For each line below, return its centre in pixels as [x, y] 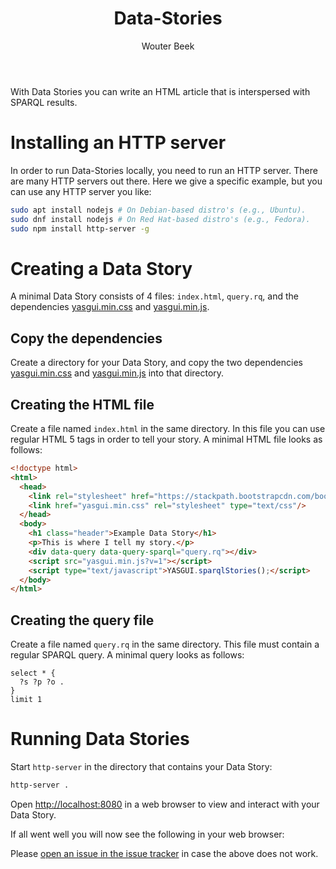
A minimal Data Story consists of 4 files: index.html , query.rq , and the [154, 296]
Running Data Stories [100, 739]
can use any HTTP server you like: [81, 191]
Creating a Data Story [101, 268]
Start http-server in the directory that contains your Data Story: [141, 767]
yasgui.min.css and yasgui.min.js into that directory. [117, 373]
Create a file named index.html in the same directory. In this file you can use [168, 429]
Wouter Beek [168, 46]
